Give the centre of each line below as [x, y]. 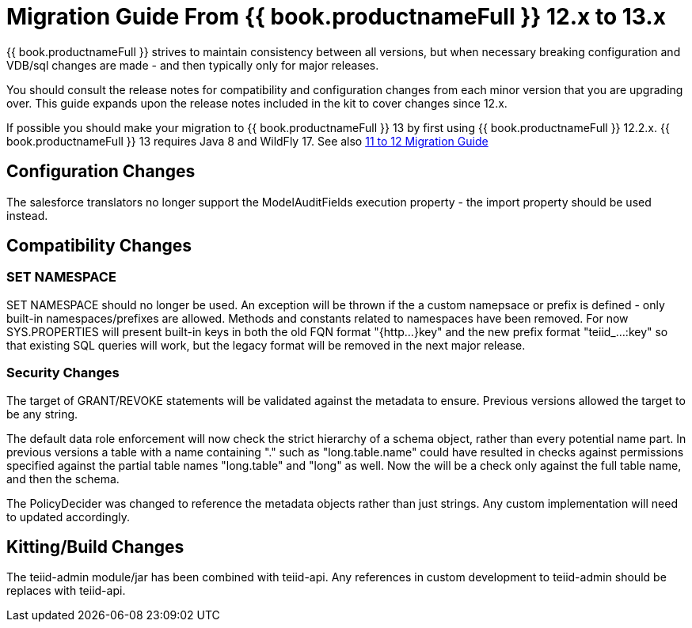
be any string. [42, 414]
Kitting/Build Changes [95, 547]
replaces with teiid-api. [66, 591]
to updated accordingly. [68, 516]
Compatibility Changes [99, 246]
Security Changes [63, 373]
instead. [27, 215]
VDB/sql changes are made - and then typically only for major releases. [193, 65]
